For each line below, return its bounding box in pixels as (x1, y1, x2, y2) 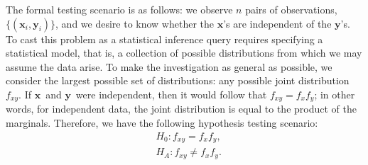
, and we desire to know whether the (55, 16, 215, 30)
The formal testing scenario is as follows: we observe (6, 2, 233, 16)
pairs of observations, (245, 2, 337, 16)
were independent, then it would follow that (75, 86, 267, 101)
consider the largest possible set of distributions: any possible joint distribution (6, 73, 350, 88)
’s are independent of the (223, 16, 332, 30)
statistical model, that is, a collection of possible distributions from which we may (6, 45, 362, 60)
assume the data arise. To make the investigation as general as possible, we (6, 59, 332, 74)
